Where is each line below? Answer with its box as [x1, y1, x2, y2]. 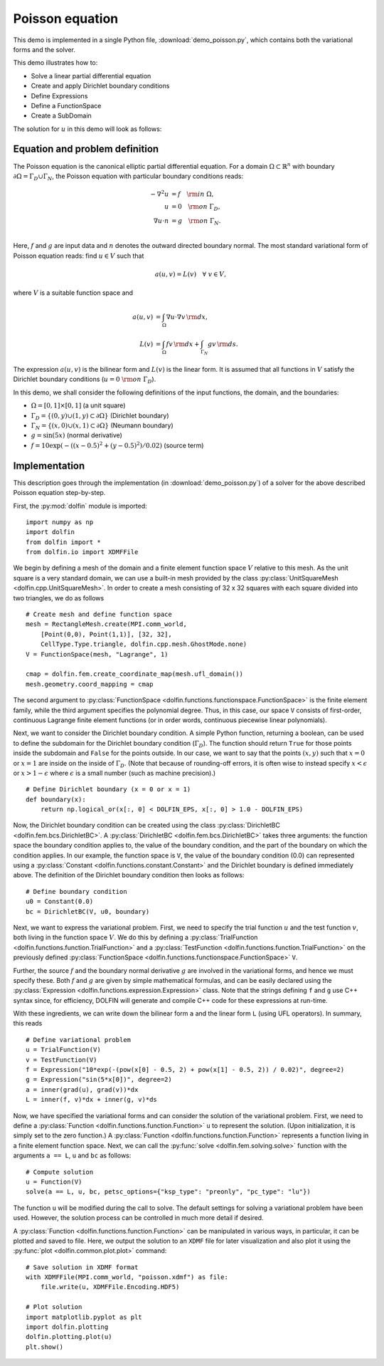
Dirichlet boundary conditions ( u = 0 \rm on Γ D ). [13, 375, 156, 385]
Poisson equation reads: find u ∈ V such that [13, 251, 144, 260]
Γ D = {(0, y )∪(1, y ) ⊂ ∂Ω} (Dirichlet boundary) [31, 411, 170, 422]
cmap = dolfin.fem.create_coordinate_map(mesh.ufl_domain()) [26, 670, 243, 678]
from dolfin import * [26, 538, 101, 546]
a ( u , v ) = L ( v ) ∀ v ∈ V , [154, 270, 227, 278]
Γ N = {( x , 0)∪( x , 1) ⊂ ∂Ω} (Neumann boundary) [31, 421, 174, 431]
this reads [13, 1019, 43, 1028]
